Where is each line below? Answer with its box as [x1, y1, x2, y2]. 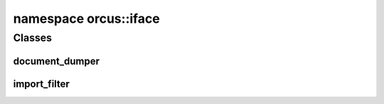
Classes [13, 31, 53, 44]
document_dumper [13, 55, 100, 67]
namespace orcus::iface [13, 11, 160, 26]
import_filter [13, 78, 70, 90]
